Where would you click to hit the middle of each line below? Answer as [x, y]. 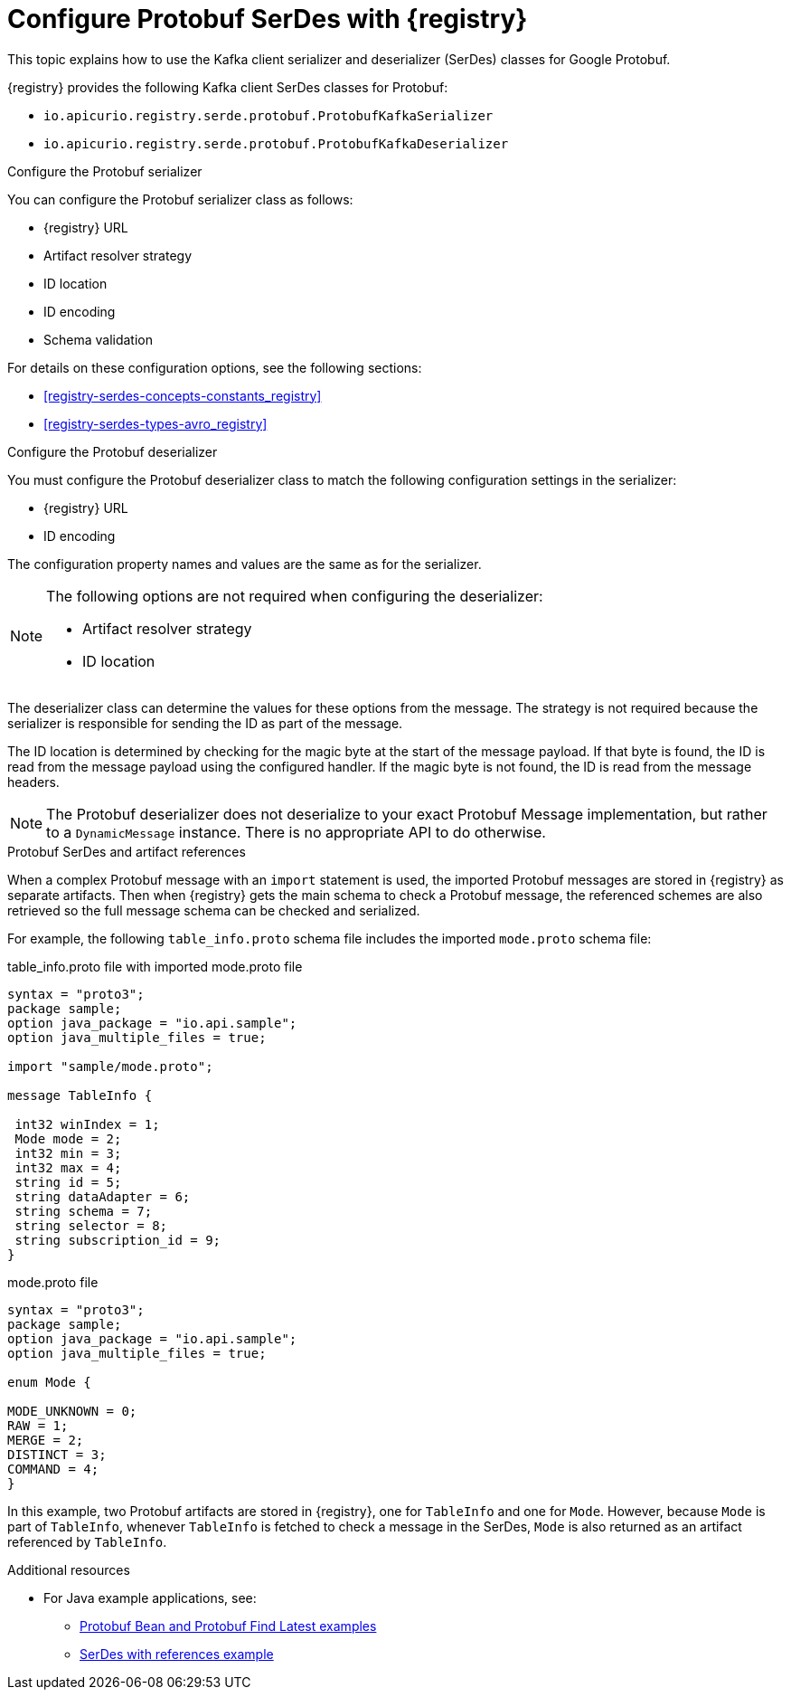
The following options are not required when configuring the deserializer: [295, 596]
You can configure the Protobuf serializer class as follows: [180, 199]
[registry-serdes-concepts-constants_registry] [183, 395]
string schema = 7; [84, 1211]
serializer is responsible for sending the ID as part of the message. [205, 723]
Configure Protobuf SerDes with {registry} [268, 19]
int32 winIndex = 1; [87, 1124]
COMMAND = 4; [53, 1469]
